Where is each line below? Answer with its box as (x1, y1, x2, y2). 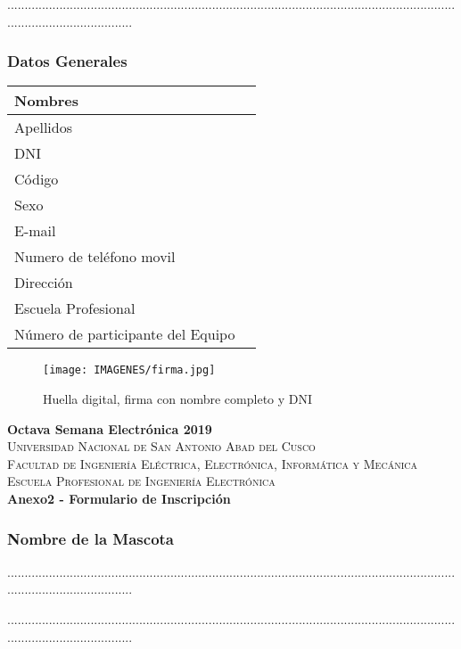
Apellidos (14, 117, 72, 138)
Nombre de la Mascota (7, 527, 175, 549)
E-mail (14, 220, 56, 242)
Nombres (14, 90, 78, 111)
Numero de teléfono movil (14, 246, 176, 267)
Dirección (14, 272, 73, 293)
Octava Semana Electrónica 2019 (7, 419, 212, 438)
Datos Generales (7, 50, 128, 72)
